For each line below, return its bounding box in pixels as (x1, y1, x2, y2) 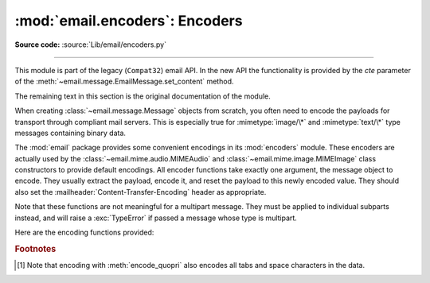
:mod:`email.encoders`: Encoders (14, 12, 243, 29)
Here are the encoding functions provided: (14, 227, 154, 238)
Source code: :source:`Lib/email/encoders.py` (14, 40, 167, 49)
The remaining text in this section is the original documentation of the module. (14, 91, 271, 101)
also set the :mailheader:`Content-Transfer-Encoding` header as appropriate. (14, 187, 267, 196)
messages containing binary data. (14, 128, 127, 138)
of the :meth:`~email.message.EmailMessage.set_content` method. (14, 76, 234, 87)
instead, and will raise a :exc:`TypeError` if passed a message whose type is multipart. (14, 213, 298, 223)
